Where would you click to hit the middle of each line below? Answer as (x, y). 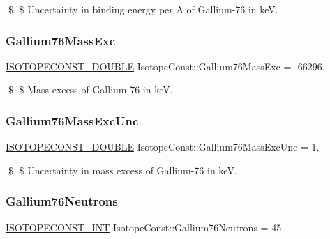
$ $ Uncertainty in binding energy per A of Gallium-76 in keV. (143, 9)
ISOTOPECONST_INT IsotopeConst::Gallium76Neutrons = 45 (144, 227)
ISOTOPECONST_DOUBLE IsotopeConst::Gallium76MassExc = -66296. (165, 66)
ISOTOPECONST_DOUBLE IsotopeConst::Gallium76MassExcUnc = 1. (163, 147)
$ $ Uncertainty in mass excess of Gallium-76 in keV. (122, 170)
